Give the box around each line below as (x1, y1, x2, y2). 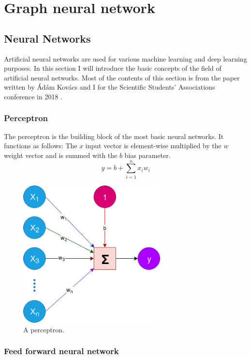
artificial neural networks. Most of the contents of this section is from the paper (4, 72, 240, 82)
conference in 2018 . (4, 91, 62, 101)
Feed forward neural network (4, 345, 119, 357)
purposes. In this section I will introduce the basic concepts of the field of (4, 63, 221, 73)
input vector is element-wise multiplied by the (85, 140, 221, 151)
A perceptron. (23, 324, 64, 334)
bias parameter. (124, 150, 171, 160)
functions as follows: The (4, 140, 77, 151)
